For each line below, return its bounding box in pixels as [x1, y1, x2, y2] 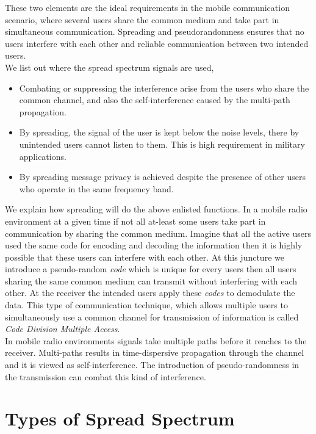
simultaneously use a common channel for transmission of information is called [5, 310, 299, 323]
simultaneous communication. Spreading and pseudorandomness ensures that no [5, 25, 304, 38]
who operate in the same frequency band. [19, 182, 174, 195]
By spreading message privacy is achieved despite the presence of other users [19, 170, 306, 183]
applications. [19, 150, 66, 162]
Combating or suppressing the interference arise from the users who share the [19, 81, 309, 94]
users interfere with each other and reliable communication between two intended [5, 37, 309, 49]
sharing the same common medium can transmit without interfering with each [5, 274, 298, 287]
